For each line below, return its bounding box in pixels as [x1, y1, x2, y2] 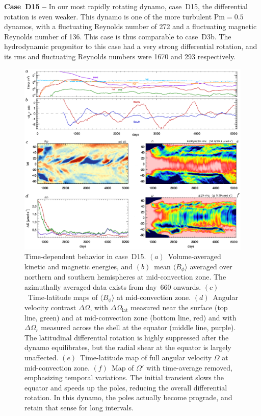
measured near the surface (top [130, 302, 228, 313]
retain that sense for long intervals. [24, 402, 134, 412]
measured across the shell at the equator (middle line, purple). [41, 322, 236, 333]
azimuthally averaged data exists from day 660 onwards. [24, 281, 201, 292]
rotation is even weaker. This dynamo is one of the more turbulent [4, 11, 212, 21]
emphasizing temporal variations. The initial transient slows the [24, 372, 224, 383]
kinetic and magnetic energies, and [24, 261, 133, 271]
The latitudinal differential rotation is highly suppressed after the [24, 332, 229, 342]
